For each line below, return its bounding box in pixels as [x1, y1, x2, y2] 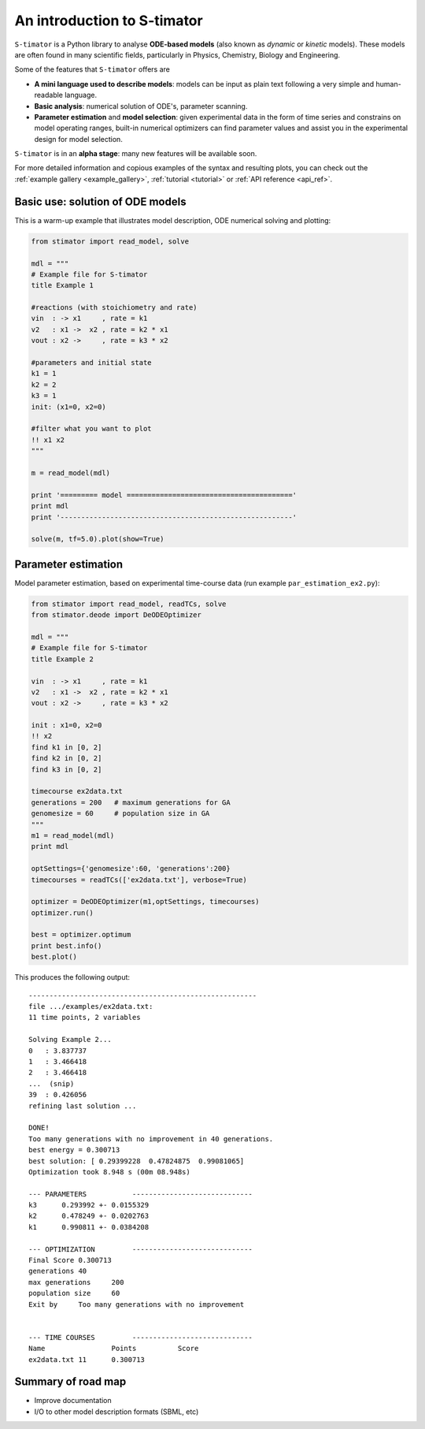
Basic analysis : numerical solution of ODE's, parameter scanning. [34, 101, 248, 110]
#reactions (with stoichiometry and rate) [31, 303, 198, 312]
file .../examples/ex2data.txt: [28, 1002, 153, 1011]
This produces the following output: [14, 973, 130, 982]
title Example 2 [31, 654, 94, 664]
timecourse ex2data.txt [31, 787, 124, 796]
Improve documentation [34, 1396, 112, 1405]
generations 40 [28, 1267, 87, 1276]
